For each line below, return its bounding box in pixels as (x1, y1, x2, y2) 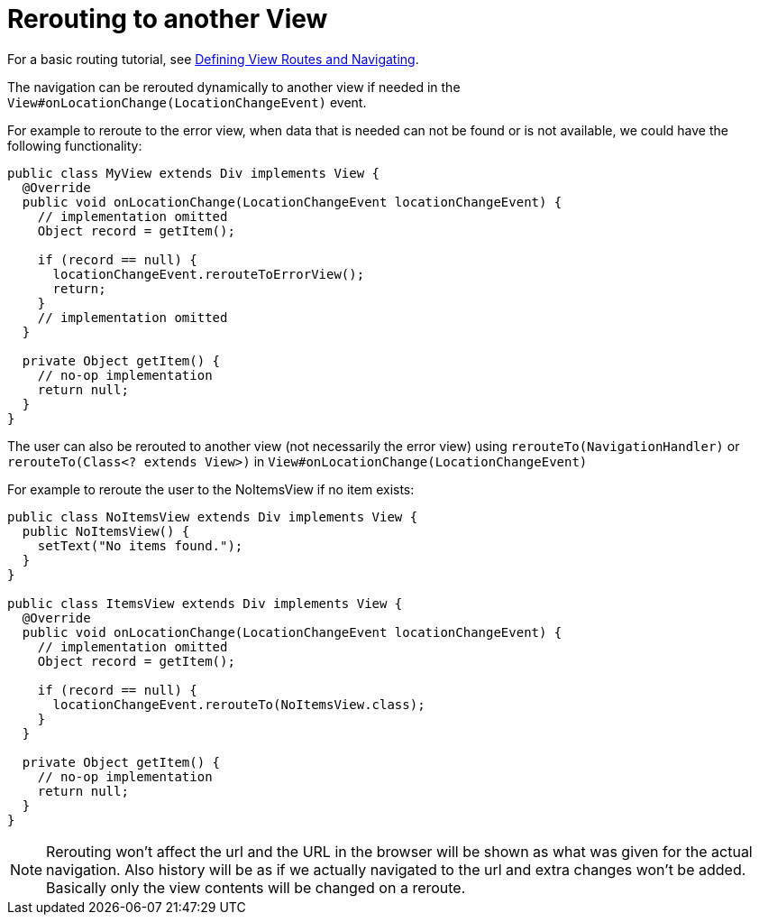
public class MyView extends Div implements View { (7, 165, 380, 180)
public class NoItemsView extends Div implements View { (7, 509, 418, 524)
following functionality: (7, 137, 142, 153)
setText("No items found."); (37, 538, 243, 553)
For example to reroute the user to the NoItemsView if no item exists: (7, 481, 415, 497)
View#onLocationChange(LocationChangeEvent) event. (7, 94, 367, 110)
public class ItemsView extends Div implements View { (7, 595, 403, 611)
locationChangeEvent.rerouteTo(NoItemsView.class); (52, 696, 425, 712)
